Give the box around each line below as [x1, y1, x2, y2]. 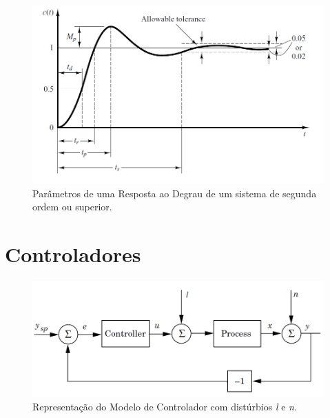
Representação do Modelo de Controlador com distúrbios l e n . [32, 399, 297, 414]
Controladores [5, 240, 141, 268]
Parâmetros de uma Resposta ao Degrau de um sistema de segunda [32, 186, 317, 200]
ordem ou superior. [32, 199, 112, 214]
